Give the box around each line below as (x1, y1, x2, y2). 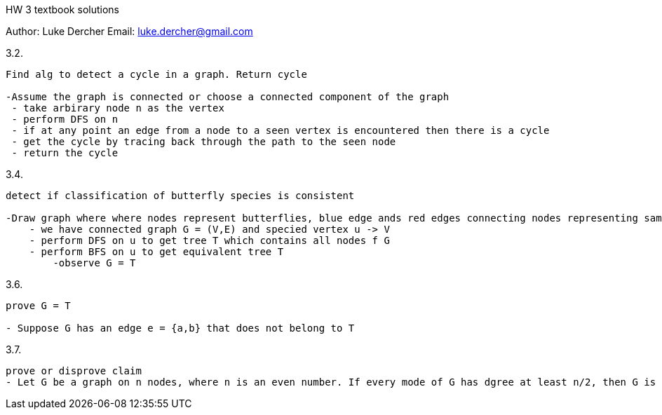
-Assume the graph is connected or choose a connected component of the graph (6, 91, 450, 102)
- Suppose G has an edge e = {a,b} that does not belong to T (6, 322, 355, 334)
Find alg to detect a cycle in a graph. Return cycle (6, 69, 307, 80)
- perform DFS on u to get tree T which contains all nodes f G (29, 235, 390, 246)
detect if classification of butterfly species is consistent (6, 190, 355, 201)
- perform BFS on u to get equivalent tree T (29, 246, 284, 257)
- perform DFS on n (11, 114, 119, 125)
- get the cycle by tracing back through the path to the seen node (11, 136, 396, 147)
